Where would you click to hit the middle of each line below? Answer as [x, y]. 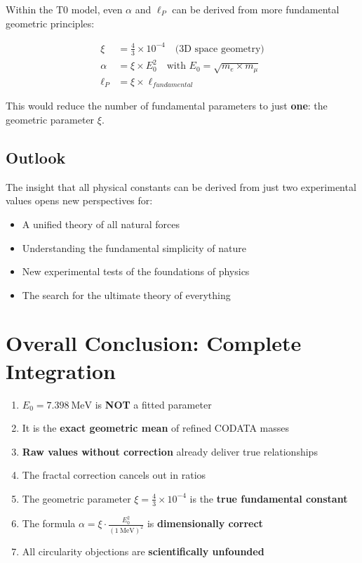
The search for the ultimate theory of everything [126, 294]
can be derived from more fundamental [256, 9]
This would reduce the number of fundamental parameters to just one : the [167, 106]
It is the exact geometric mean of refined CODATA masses [156, 428]
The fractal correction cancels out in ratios [114, 475]
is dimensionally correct [205, 523]
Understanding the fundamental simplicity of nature [134, 247]
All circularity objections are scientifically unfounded [143, 551]
